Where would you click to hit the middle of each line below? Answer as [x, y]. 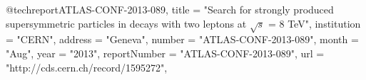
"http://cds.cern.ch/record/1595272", [87, 67]
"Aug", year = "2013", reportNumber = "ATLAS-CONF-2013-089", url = [165, 53]
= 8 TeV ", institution [314, 23]
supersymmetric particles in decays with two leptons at [126, 23]
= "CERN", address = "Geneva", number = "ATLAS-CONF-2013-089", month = [182, 39]
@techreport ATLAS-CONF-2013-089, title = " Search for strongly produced [170, 9]
